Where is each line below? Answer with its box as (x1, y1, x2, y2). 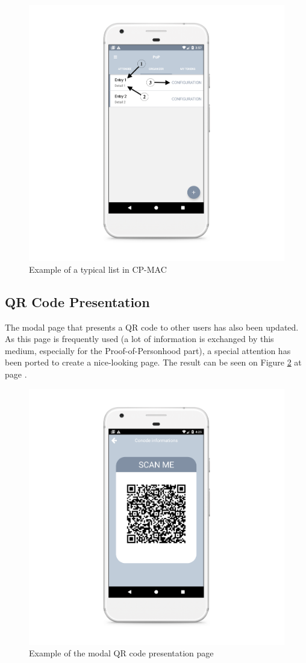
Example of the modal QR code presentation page (29, 647, 214, 659)
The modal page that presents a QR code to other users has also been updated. (5, 320, 299, 333)
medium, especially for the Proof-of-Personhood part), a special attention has (5, 344, 291, 356)
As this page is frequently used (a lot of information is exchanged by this (5, 332, 274, 345)
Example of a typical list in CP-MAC (29, 263, 167, 275)
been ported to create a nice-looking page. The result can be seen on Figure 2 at (5, 356, 302, 369)
